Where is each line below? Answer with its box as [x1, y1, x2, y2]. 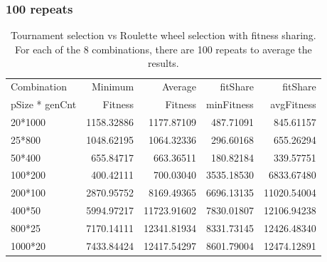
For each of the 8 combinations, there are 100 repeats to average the [15, 41, 312, 56]
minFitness [206, 97, 254, 112]
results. [148, 56, 179, 70]
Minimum [91, 79, 134, 94]
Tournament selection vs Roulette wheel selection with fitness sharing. [11, 28, 316, 43]
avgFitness [270, 97, 316, 112]
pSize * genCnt [11, 97, 77, 112]
